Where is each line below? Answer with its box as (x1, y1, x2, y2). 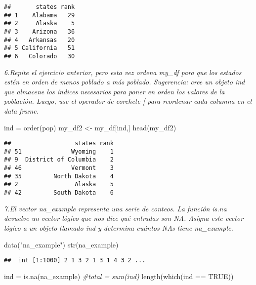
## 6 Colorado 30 (4, 52, 75, 60)
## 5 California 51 (4, 44, 75, 52)
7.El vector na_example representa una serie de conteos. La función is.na (4, 203, 227, 213)
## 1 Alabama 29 (4, 11, 75, 19)
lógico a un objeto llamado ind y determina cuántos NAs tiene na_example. (4, 222, 233, 233)
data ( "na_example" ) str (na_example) (4, 239, 119, 249)
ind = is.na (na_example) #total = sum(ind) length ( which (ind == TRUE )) (4, 271, 234, 281)
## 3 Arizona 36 (4, 28, 75, 35)
